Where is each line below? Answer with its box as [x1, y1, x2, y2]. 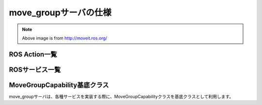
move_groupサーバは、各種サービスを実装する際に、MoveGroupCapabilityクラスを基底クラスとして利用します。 [9, 93, 234, 99]
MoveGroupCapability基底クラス [9, 81, 109, 89]
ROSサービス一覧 [9, 66, 61, 74]
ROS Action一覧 [9, 50, 57, 58]
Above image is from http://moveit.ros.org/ [22, 35, 107, 41]
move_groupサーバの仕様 [9, 7, 112, 18]
